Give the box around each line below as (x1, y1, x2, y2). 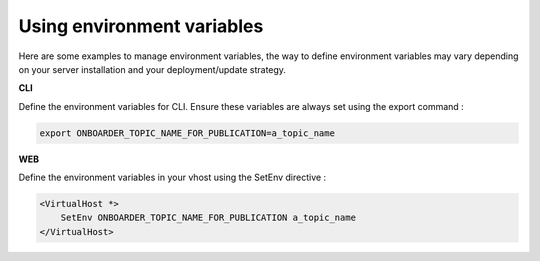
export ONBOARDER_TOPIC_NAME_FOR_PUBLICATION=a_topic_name (39, 127, 335, 139)
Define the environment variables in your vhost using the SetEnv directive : (18, 171, 327, 184)
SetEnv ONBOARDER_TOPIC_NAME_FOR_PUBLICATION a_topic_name (60, 212, 357, 224)
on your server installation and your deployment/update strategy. (18, 63, 287, 75)
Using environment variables (18, 15, 264, 37)
